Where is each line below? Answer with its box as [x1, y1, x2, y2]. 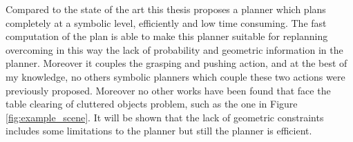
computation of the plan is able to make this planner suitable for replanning [6, 29, 328, 43]
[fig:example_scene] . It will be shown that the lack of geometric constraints [6, 110, 324, 124]
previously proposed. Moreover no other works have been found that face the [6, 83, 331, 97]
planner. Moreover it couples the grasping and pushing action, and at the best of [6, 56, 347, 70]
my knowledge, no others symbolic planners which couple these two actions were [6, 69, 345, 83]
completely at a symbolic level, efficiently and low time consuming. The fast [6, 15, 327, 30]
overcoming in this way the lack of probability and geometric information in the [6, 42, 343, 57]
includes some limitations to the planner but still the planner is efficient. [6, 123, 312, 138]
